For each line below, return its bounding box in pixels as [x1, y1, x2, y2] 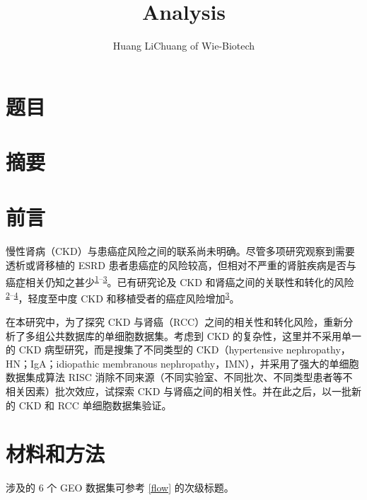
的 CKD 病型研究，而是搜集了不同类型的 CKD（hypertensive [6, 342, 284, 357]
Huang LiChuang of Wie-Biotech [112, 38, 255, 53]
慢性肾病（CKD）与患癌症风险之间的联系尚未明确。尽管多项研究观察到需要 [6, 244, 355, 258]
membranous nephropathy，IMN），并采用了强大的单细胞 [102, 356, 359, 370]
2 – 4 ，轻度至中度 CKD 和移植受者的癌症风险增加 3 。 [6, 288, 240, 305]
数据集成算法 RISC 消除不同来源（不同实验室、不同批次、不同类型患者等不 [6, 370, 353, 385]
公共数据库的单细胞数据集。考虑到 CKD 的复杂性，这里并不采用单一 [45, 328, 362, 343]
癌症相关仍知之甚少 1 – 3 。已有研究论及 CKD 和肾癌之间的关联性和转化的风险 [6, 272, 354, 289]
